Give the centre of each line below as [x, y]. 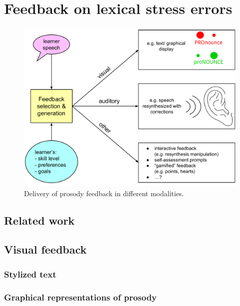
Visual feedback [45, 249]
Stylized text [30, 274]
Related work [39, 220]
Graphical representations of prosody [80, 297]
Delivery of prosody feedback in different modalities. [104, 193]
